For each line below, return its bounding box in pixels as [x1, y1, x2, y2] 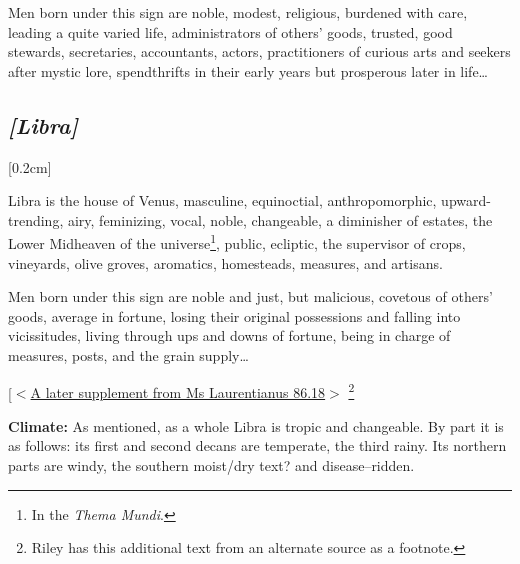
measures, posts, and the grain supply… [8, 344, 249, 365]
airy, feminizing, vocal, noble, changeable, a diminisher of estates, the [67, 209, 493, 230]
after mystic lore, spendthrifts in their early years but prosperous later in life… [8, 60, 489, 81]
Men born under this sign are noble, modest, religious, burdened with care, [8, 2, 468, 22]
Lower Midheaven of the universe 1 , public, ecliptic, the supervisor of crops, [8, 230, 466, 254]
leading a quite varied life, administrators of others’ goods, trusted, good [8, 21, 453, 42]
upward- [441, 190, 491, 211]
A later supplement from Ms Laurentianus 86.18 [30, 382, 326, 403]
